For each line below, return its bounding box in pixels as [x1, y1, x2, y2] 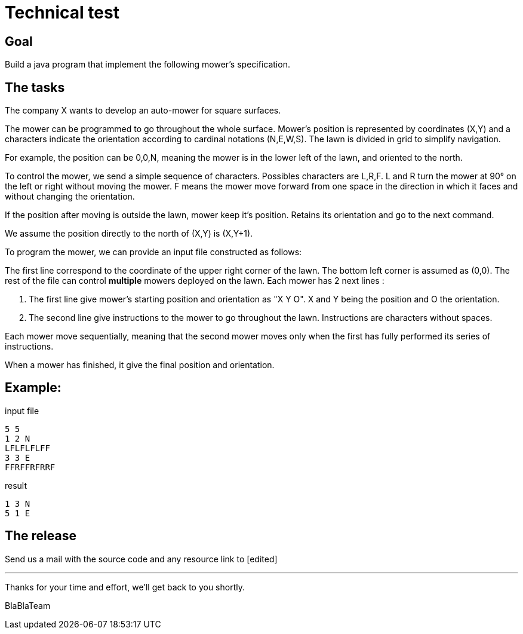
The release [5, 528, 76, 544]
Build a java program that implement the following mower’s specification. [5, 59, 290, 70]
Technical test [5, 2, 119, 23]
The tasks [5, 79, 65, 95]
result [5, 480, 27, 491]
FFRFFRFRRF [5, 462, 56, 472]
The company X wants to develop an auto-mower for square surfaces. [5, 105, 281, 116]
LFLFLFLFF [5, 443, 50, 453]
